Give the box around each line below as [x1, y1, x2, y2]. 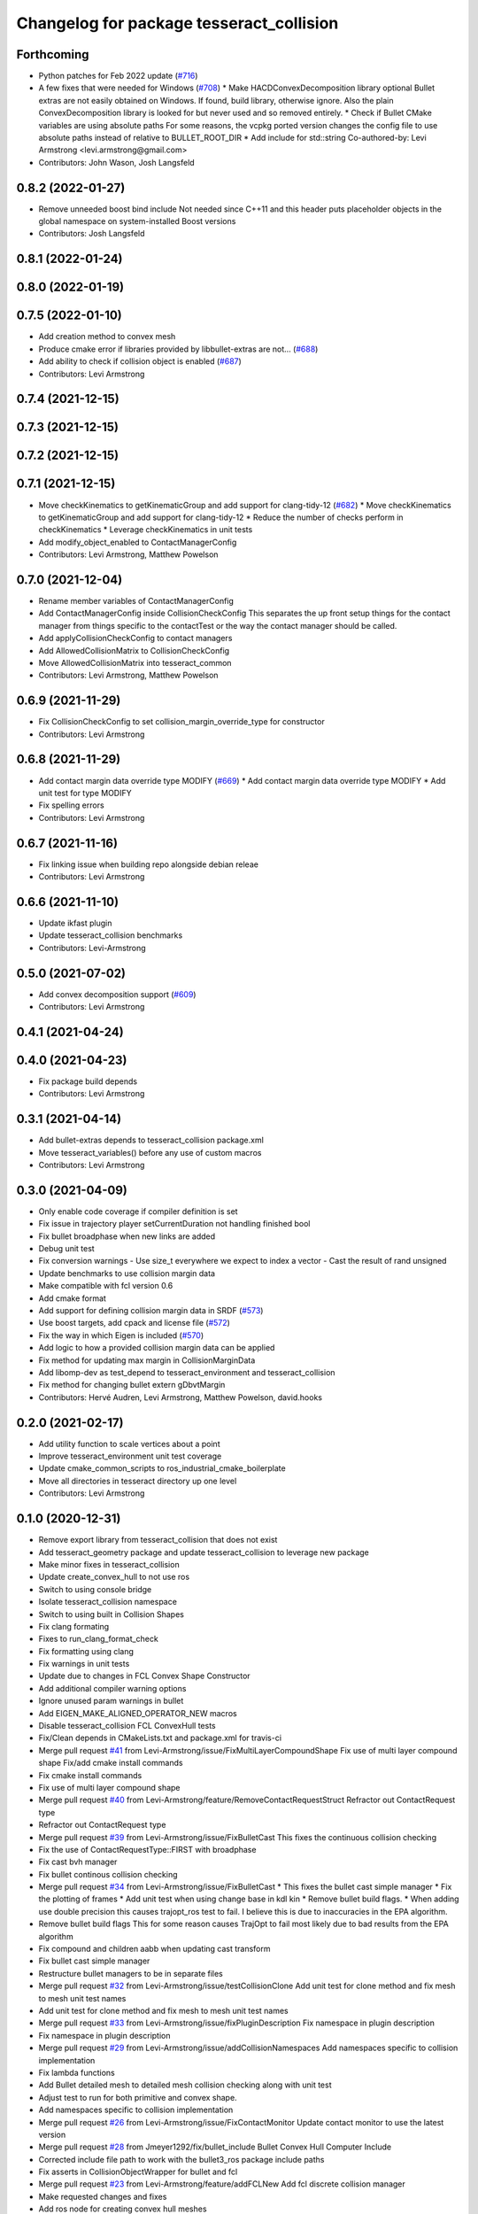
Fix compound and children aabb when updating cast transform [38, 1944, 271, 1955]
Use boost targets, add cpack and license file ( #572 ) [38, 1318, 230, 1328]
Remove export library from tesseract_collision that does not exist [38, 1535, 278, 1545]
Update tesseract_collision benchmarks [38, 930, 183, 941]
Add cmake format [38, 1293, 106, 1304]
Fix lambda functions [38, 2067, 115, 2078]
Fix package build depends [38, 1076, 137, 1087]
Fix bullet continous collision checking [38, 1869, 178, 1879]
